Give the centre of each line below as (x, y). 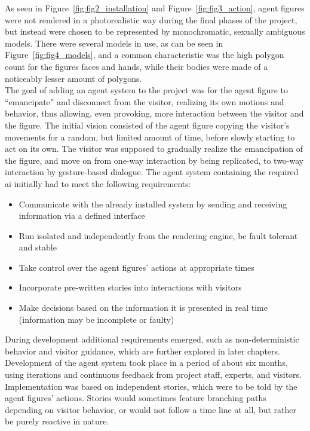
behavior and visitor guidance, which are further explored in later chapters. (142, 351)
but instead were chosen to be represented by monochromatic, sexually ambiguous (155, 31)
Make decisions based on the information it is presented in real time (143, 308)
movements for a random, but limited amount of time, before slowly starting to (150, 137)
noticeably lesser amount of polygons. (73, 78)
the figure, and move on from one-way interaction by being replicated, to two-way (154, 160)
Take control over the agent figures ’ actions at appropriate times (136, 267)
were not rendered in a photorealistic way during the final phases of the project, (151, 19)
